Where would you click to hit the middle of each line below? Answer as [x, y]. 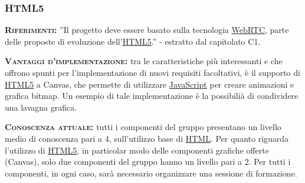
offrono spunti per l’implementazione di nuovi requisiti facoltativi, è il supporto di [152, 72]
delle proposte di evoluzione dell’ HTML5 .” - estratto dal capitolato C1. [133, 41]
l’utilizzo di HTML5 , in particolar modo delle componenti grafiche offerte [137, 150]
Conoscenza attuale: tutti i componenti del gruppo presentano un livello [143, 127]
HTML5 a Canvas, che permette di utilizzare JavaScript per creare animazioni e [150, 84]
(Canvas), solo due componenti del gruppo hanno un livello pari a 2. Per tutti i [148, 162]
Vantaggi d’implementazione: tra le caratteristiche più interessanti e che [144, 61]
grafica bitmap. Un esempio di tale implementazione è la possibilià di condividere [152, 96]
